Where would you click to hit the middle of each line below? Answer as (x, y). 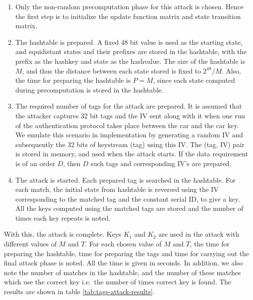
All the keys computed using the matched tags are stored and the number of (129, 208)
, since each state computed (194, 80)
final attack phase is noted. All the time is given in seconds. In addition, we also (123, 263)
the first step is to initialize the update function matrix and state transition (128, 16)
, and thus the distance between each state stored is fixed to (111, 70)
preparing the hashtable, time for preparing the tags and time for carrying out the (126, 253)
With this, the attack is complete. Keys (63, 234)
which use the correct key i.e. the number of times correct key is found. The (118, 282)
